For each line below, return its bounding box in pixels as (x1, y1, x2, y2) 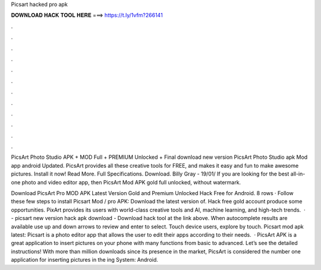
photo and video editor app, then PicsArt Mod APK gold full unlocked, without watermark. (21, 178, 241, 186)
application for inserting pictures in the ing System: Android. (11, 256, 159, 263)
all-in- (290, 170, 306, 178)
